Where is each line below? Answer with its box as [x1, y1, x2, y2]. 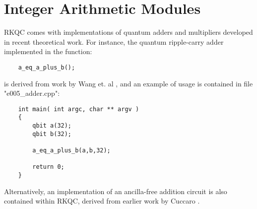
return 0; [32, 163, 64, 171]
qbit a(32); [32, 122, 72, 130]
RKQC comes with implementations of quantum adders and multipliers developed [4, 27, 253, 37]
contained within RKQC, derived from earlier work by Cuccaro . [4, 196, 200, 206]
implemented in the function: [4, 46, 92, 57]
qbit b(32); [32, 130, 72, 138]
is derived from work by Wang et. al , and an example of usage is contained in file [4, 78, 253, 88]
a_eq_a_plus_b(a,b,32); [32, 147, 111, 154]
